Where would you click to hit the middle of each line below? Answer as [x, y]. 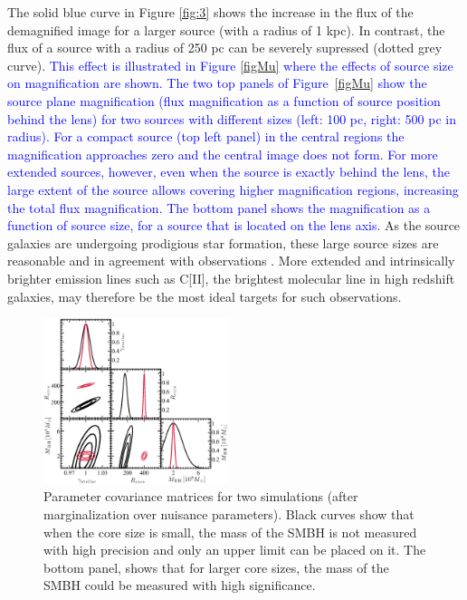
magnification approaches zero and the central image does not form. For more [223, 154]
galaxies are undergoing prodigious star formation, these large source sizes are [223, 242]
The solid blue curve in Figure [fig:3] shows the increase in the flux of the [210, 12]
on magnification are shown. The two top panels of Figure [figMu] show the [217, 83]
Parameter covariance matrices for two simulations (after [201, 496]
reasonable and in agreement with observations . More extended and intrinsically [231, 261]
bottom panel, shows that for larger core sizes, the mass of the [216, 567]
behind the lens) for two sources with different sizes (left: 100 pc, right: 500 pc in [232, 118]
